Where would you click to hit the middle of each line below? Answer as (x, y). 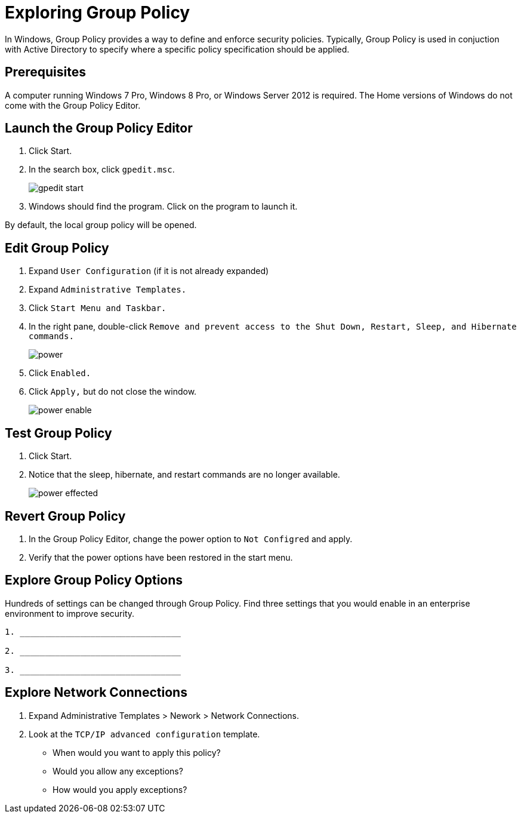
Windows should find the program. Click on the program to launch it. (163, 207)
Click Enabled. (60, 373)
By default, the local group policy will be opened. (101, 225)
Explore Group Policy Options (94, 580)
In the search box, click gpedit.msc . (102, 170)
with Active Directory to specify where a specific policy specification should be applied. (177, 49)
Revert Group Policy (65, 516)
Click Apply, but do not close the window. (113, 392)
